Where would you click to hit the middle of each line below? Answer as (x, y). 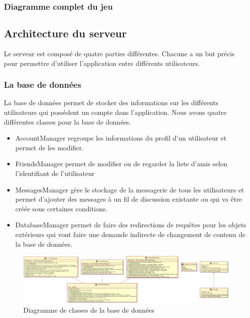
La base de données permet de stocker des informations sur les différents (111, 103)
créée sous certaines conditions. (61, 208)
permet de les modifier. (49, 147)
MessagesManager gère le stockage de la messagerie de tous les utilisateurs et (130, 189)
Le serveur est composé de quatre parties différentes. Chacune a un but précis (119, 54)
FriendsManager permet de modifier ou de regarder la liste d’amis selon (121, 164)
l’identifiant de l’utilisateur (55, 173)
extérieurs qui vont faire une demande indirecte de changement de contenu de (130, 234)
